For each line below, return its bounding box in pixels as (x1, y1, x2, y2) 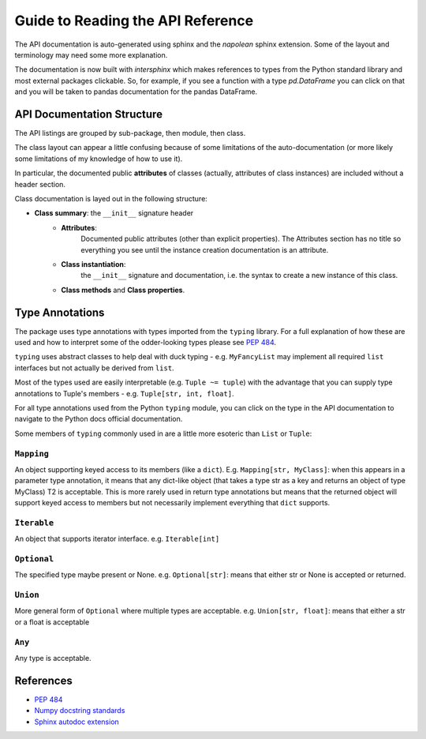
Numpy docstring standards (34, 706, 125, 715)
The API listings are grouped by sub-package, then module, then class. (14, 129, 246, 138)
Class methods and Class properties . (61, 285, 185, 294)
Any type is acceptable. (14, 654, 92, 662)
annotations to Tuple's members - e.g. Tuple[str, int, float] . (14, 388, 234, 398)
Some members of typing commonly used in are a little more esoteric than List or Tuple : (14, 429, 312, 438)
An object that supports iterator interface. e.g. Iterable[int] (14, 534, 220, 544)
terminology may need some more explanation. (14, 50, 168, 59)
